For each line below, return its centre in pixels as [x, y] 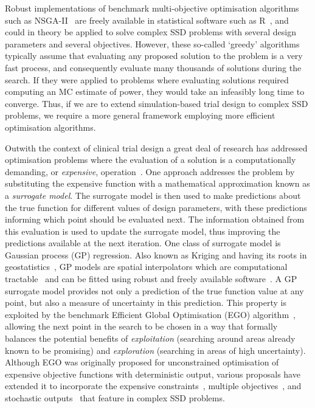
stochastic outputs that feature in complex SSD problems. [115, 398]
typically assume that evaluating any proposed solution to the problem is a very [154, 56]
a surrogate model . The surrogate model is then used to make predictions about [153, 195]
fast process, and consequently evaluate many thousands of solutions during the [153, 67]
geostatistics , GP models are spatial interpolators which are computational [146, 267]
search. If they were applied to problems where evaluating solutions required [147, 79]
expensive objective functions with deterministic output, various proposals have [153, 374]
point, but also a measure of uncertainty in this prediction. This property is [146, 303]
